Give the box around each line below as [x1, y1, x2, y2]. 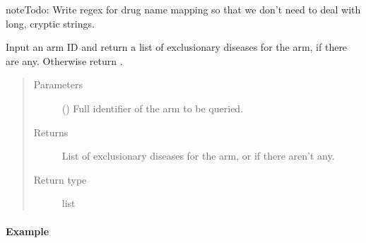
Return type [33, 172, 87, 186]
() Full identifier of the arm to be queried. [61, 100, 244, 115]
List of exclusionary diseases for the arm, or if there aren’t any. [61, 148, 335, 163]
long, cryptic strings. [6, 16, 95, 30]
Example [6, 223, 49, 238]
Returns [33, 124, 69, 139]
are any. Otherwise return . [6, 53, 123, 68]
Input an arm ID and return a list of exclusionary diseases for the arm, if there [6, 40, 348, 54]
